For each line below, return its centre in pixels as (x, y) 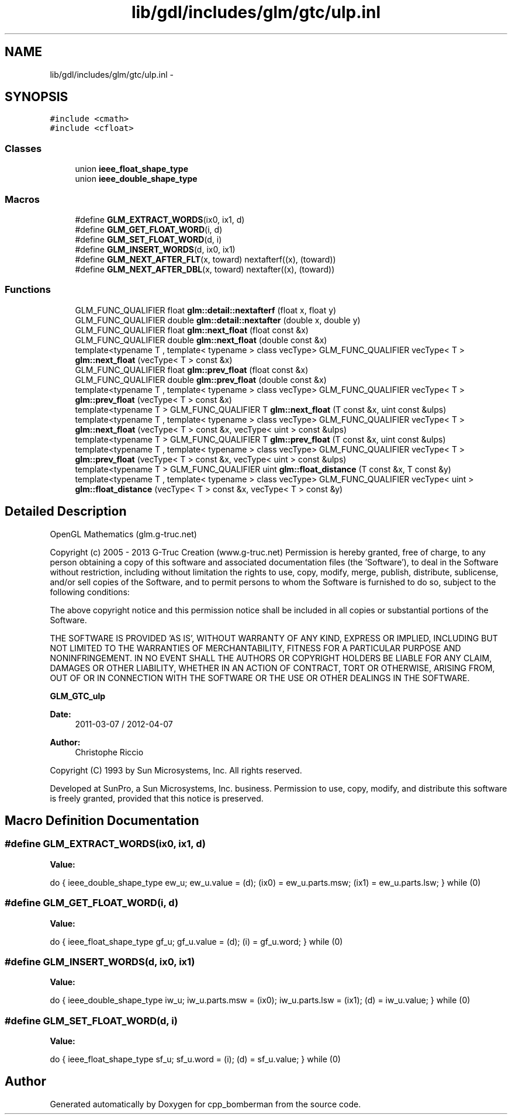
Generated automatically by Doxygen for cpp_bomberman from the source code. (205, 1104)
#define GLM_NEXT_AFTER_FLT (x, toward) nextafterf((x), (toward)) (205, 259)
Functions (28, 290)
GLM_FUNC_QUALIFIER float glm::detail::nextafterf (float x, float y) (206, 310)
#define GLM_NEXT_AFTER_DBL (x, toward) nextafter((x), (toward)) (205, 269)
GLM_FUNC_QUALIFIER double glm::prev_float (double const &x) (201, 379)
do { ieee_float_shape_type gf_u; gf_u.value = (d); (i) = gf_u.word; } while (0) (196, 941)
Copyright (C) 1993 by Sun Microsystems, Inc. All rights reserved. (176, 770)
